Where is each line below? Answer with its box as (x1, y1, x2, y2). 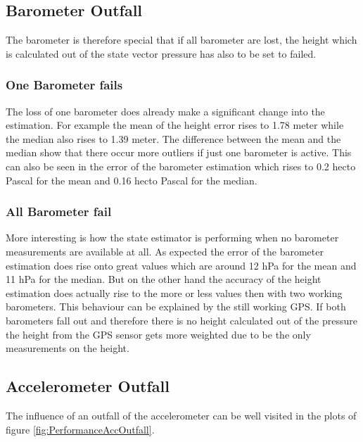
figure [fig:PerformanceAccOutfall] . (6, 422, 155, 436)
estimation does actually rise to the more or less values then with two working (6, 285, 343, 300)
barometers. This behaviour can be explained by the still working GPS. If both (6, 299, 346, 314)
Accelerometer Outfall (6, 375, 170, 397)
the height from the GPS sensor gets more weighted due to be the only (6, 327, 311, 341)
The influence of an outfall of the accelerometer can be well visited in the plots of (6, 408, 357, 422)
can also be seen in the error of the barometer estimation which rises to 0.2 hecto (6, 158, 356, 173)
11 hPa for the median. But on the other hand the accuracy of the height (6, 272, 321, 286)
